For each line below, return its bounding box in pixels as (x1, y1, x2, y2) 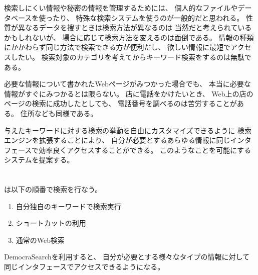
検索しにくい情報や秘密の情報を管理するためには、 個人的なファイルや (4, 3, 238, 13)
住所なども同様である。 (20, 108, 98, 118)
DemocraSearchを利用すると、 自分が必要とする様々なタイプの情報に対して (4, 251, 250, 262)
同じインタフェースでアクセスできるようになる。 (4, 261, 165, 272)
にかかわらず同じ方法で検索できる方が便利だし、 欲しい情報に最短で (4, 42, 231, 52)
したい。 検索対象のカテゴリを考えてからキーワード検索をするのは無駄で (11, 51, 251, 62)
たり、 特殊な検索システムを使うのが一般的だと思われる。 (53, 12, 244, 23)
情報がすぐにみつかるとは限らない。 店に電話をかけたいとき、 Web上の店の (4, 88, 253, 99)
